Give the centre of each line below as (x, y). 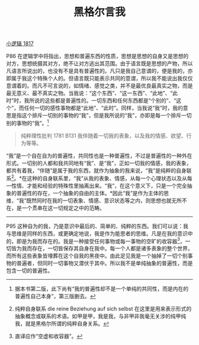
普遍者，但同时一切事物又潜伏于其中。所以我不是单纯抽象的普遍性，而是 (105, 263)
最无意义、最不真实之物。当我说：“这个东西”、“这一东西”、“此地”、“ (89, 93)
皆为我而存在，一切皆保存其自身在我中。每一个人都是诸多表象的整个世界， (102, 248)
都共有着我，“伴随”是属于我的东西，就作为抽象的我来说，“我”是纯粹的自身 (96, 170)
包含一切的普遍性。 (30, 271)
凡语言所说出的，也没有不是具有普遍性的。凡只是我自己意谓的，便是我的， (97, 71)
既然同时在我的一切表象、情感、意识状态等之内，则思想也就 (99, 200)
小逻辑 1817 (20, 44)
